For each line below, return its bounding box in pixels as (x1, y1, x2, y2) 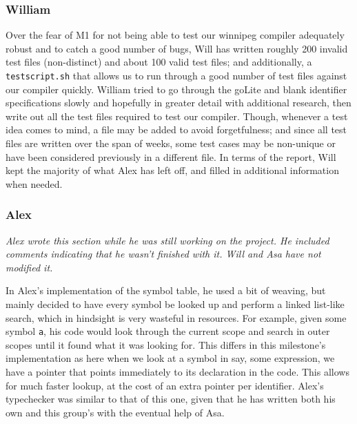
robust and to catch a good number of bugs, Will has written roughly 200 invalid (6, 41, 348, 55)
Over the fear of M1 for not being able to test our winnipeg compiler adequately (6, 28, 345, 42)
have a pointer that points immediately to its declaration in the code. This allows (6, 365, 349, 379)
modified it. (6, 260, 53, 274)
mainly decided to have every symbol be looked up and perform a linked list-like (6, 297, 345, 311)
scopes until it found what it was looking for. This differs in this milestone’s (6, 337, 326, 351)
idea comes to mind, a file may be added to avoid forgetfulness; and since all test (6, 122, 347, 137)
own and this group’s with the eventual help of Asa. (6, 405, 225, 419)
